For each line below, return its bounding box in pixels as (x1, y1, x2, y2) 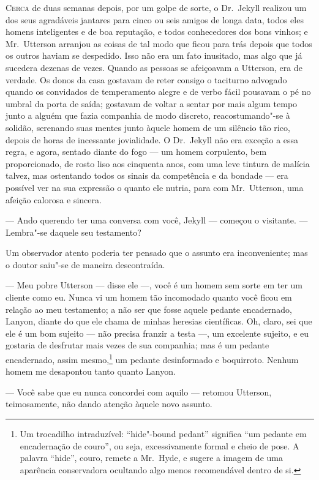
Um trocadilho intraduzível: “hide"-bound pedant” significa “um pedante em (20, 427, 307, 440)
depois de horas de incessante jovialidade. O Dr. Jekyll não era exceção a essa (6, 133, 299, 146)
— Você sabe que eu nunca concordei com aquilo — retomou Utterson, (6, 385, 272, 398)
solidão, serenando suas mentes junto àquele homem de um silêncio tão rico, (6, 121, 290, 133)
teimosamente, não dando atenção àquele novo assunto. (6, 397, 212, 410)
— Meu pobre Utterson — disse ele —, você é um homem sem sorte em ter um (6, 279, 302, 291)
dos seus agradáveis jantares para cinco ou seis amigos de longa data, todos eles (6, 13, 304, 26)
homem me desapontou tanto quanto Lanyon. (6, 365, 176, 378)
